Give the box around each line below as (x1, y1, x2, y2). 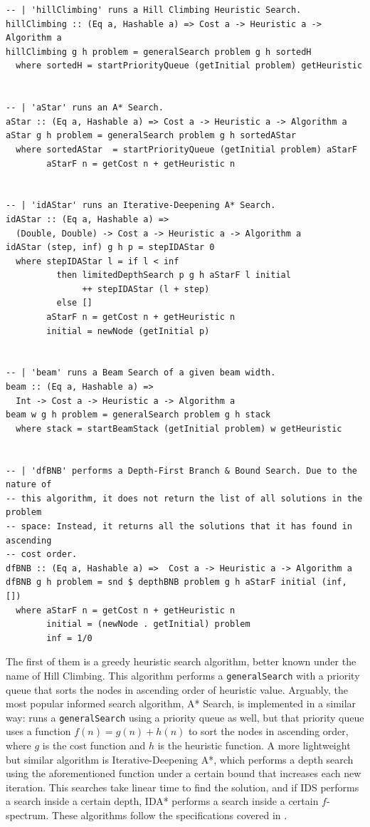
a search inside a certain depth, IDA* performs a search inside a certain (6, 794, 319, 808)
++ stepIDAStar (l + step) (82, 284, 210, 294)
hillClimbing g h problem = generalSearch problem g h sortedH (6, 46, 312, 57)
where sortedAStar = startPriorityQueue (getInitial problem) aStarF (16, 144, 357, 155)
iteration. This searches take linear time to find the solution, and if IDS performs (6, 779, 359, 794)
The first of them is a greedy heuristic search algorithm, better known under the (6, 654, 356, 669)
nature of (6, 479, 52, 490)
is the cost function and (42, 738, 146, 752)
